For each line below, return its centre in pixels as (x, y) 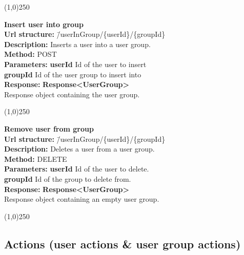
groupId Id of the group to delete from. (68, 178)
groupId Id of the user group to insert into (73, 74)
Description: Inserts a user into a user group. (77, 44)
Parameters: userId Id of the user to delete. (77, 169)
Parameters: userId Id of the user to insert (75, 64)
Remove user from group (49, 128)
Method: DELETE (36, 158)
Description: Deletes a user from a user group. (79, 149)
